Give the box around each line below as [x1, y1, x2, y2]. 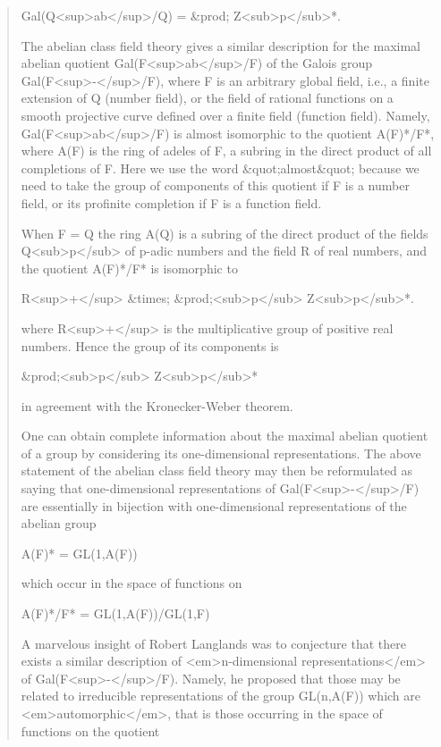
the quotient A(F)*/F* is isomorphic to [21, 258, 238, 277]
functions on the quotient [21, 721, 160, 740]
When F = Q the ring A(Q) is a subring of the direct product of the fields [21, 223, 428, 242]
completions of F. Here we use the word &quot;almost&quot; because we [21, 158, 420, 177]
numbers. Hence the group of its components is [21, 336, 279, 355]
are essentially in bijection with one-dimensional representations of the [21, 496, 407, 515]
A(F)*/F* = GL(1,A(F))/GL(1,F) [21, 604, 210, 623]
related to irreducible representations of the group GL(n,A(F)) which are [21, 686, 421, 705]
